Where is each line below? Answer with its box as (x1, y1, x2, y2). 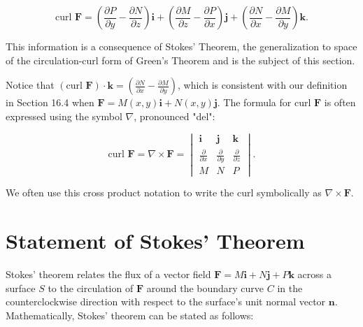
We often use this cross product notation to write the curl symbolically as (6, 185, 322, 200)
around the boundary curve (146, 280, 264, 295)
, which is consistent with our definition (178, 78, 348, 92)
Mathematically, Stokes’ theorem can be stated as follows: (6, 307, 254, 322)
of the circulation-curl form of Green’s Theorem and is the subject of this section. (6, 52, 355, 67)
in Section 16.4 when (6, 95, 94, 110)
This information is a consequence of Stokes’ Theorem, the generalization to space (6, 39, 357, 53)
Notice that (6, 78, 55, 92)
